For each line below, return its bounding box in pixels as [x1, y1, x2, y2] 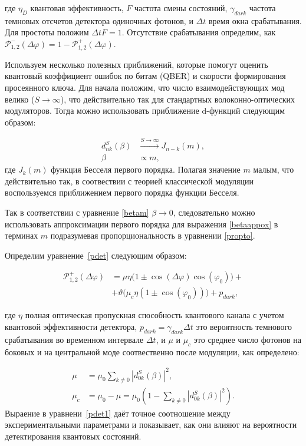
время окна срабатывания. [208, 14, 302, 27]
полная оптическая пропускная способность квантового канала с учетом [25, 309, 284, 321]
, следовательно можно [173, 206, 255, 218]
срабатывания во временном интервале [5, 333, 144, 345]
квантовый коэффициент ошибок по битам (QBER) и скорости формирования [5, 70, 286, 82]
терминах [5, 229, 38, 242]
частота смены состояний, [134, 2, 228, 14]
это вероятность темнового [196, 320, 292, 332]
